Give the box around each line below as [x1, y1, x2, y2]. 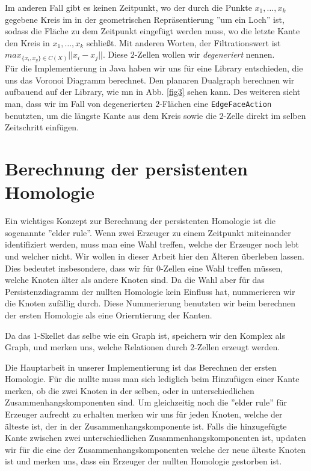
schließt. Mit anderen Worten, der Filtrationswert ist [86, 36, 281, 49]
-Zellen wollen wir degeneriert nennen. [134, 48, 275, 61]
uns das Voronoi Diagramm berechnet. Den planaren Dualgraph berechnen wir [5, 73, 295, 86]
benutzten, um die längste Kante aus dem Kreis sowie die [5, 109, 217, 121]
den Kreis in [5, 36, 50, 49]
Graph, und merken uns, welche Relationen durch [5, 341, 188, 353]
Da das [5, 329, 31, 341]
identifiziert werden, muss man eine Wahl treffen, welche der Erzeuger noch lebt [5, 238, 299, 251]
